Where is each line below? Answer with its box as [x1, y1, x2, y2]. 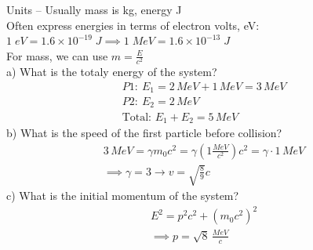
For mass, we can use [6, 47, 108, 63]
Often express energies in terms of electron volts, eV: [6, 16, 260, 33]
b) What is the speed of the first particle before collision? [6, 124, 282, 140]
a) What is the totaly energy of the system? [6, 63, 217, 79]
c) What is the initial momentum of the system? [6, 187, 239, 204]
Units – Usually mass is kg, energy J [6, 2, 182, 17]
